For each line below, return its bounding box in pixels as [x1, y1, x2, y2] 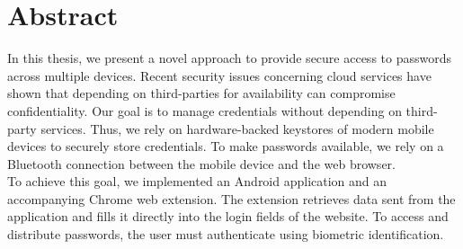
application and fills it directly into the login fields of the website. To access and [7, 207, 449, 226]
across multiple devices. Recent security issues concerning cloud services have [7, 66, 432, 84]
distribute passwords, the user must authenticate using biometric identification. [7, 225, 444, 244]
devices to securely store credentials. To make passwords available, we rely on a [7, 137, 444, 156]
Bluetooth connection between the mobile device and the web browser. [7, 154, 396, 173]
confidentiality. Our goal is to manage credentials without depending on [7, 101, 402, 120]
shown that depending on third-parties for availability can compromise [7, 84, 396, 102]
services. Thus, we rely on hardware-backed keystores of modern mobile [40, 119, 434, 138]
